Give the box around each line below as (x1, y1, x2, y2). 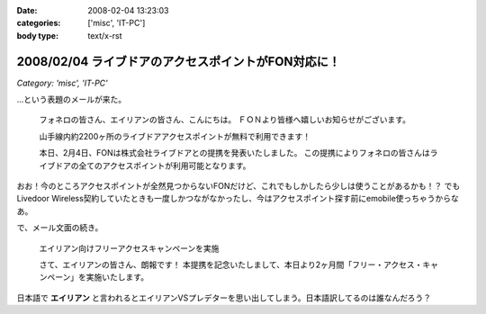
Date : (16, 5, 38, 15)
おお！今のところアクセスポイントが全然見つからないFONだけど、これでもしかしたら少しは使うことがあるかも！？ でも (16, 181, 461, 192)
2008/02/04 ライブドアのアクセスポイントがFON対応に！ (16, 54, 341, 69)
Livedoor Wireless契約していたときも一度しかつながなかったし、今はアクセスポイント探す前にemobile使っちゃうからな (16, 193, 459, 204)
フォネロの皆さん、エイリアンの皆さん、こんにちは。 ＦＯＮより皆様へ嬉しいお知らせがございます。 (39, 114, 411, 125)
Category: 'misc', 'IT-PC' (16, 77, 108, 88)
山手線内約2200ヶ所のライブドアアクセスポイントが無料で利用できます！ (39, 130, 311, 141)
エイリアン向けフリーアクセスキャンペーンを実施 (39, 243, 220, 254)
